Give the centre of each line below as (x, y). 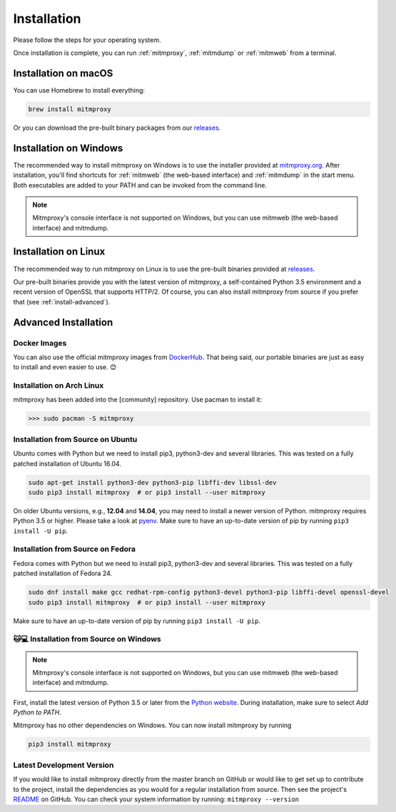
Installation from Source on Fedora (74, 549)
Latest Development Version (64, 765)
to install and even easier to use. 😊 (65, 367)
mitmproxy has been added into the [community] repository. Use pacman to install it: (138, 400)
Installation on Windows (68, 148)
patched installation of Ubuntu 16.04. (67, 463)
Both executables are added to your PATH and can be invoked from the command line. (140, 185)
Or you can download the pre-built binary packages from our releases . (117, 128)
